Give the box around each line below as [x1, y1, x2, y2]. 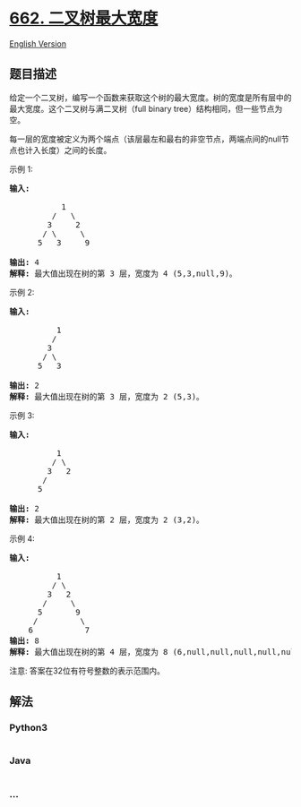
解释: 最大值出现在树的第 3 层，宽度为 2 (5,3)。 [9, 391, 204, 401]
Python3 [9, 722, 47, 734]
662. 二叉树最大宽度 [9, 8, 159, 29]
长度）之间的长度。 [39, 144, 112, 155]
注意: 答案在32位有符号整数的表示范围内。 [9, 665, 166, 676]
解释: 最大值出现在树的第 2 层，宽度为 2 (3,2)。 [9, 514, 204, 525]
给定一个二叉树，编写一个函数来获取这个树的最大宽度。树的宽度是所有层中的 [9, 91, 292, 103]
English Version [9, 38, 67, 49]
